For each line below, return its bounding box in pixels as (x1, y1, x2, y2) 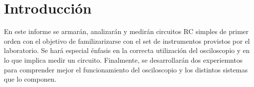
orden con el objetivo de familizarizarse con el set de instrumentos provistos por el (4, 35, 250, 46)
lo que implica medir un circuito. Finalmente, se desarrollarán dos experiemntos (4, 54, 243, 65)
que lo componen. (4, 74, 57, 84)
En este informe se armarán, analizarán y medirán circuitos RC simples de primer (4, 26, 249, 36)
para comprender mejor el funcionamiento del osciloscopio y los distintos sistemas (4, 64, 248, 74)
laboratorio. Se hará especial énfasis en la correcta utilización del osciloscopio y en (4, 45, 250, 55)
